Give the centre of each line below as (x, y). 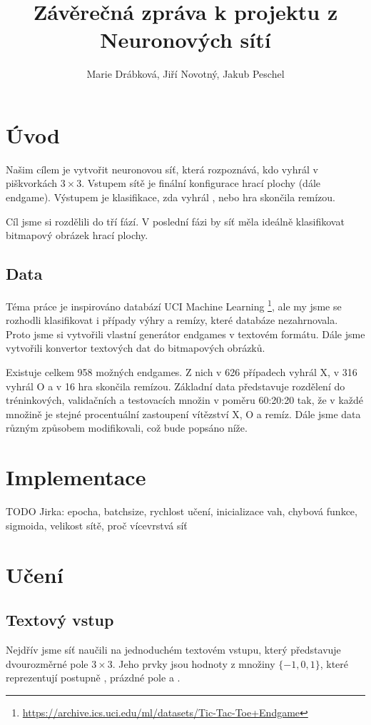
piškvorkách (32, 183)
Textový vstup (60, 620)
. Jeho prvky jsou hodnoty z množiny (194, 663)
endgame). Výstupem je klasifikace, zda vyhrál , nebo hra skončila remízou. (171, 197)
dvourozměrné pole (47, 663)
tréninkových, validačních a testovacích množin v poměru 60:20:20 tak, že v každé (185, 400)
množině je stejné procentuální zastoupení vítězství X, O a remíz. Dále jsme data (183, 414)
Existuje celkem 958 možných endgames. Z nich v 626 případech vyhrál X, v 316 (182, 372)
